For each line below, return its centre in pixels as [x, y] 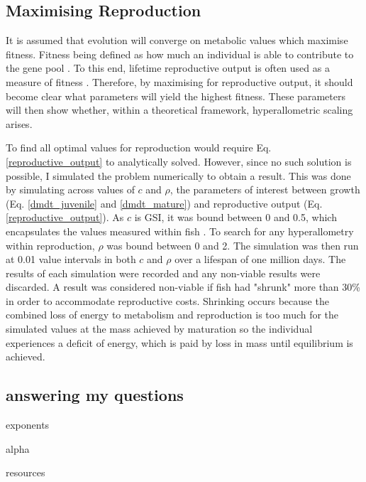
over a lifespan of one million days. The [260, 259]
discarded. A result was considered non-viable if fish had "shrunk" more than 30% [183, 287]
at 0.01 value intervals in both [71, 259]
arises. [19, 123]
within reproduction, [50, 245]
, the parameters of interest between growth [265, 189]
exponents [28, 425]
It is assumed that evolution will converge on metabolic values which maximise [177, 40]
